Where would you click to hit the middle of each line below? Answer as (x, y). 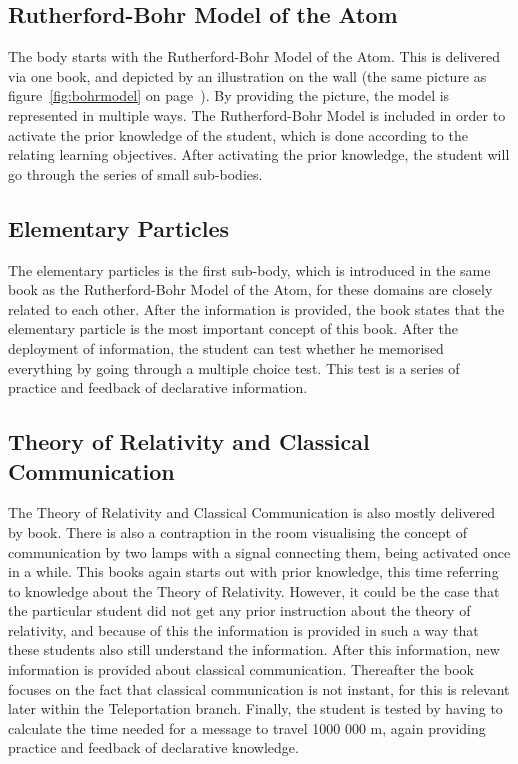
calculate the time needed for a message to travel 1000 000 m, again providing (247, 727)
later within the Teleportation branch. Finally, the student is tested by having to (255, 708)
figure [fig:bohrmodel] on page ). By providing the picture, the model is (229, 95)
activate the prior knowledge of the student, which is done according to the (238, 134)
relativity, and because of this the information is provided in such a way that (243, 629)
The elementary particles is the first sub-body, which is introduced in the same (249, 269)
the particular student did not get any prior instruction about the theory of (239, 610)
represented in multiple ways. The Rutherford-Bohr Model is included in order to (257, 114)
